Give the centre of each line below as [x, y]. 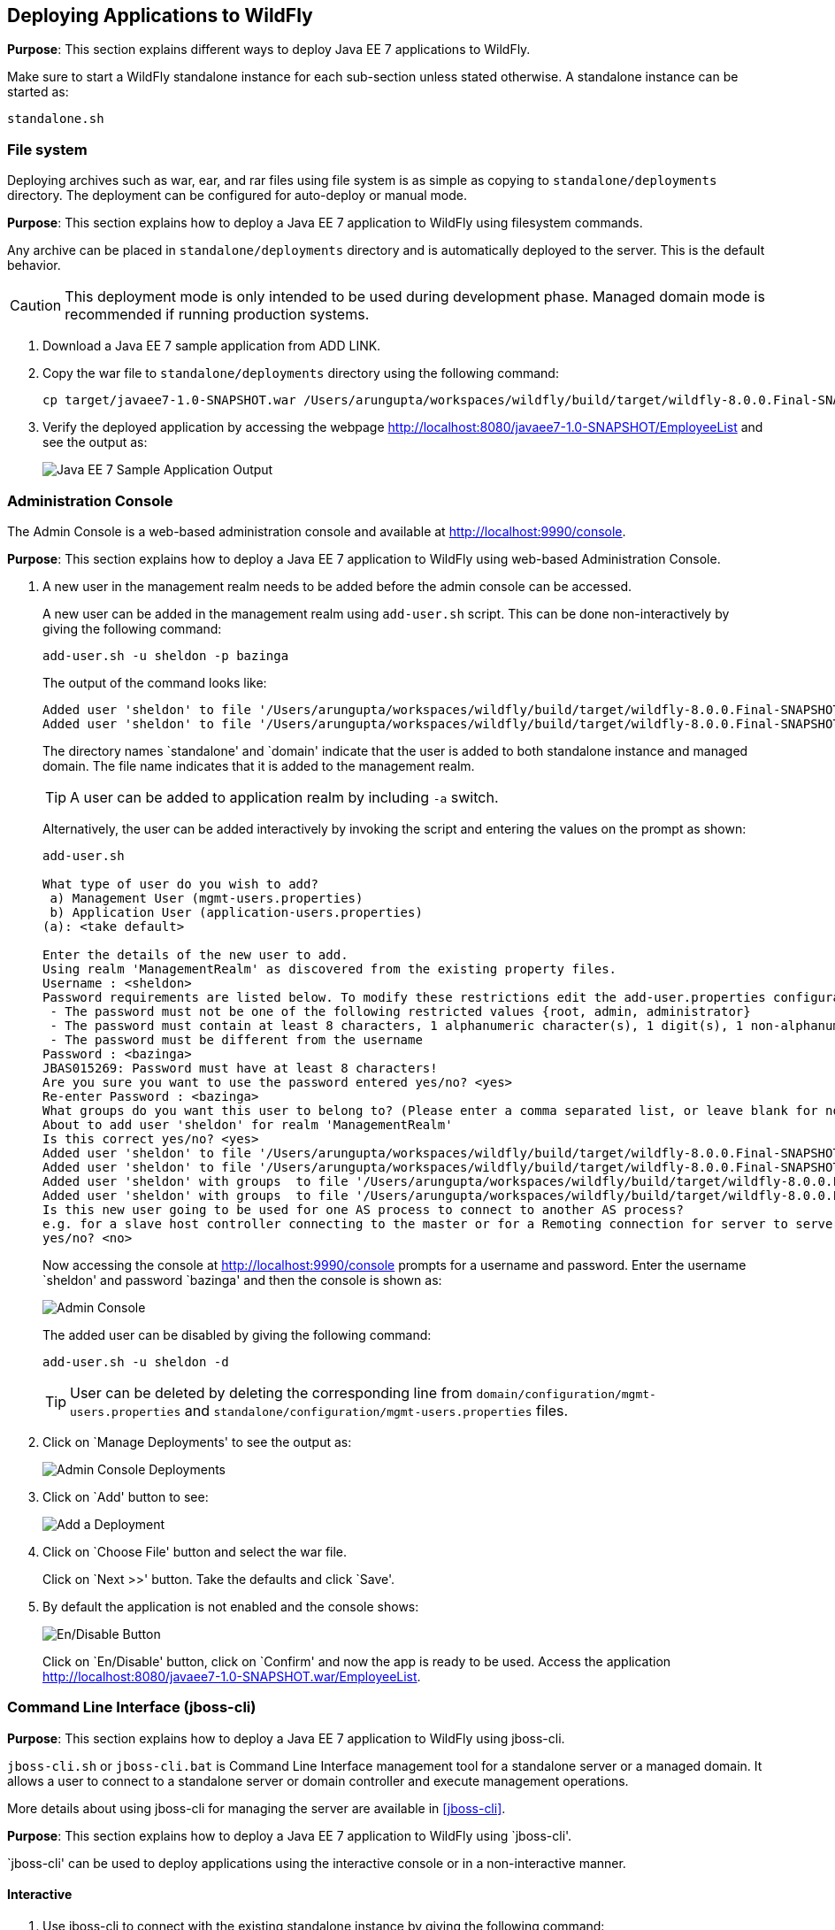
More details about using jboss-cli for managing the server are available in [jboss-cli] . [257, 1808]
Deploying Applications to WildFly [160, 15]
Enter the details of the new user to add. [195, 954]
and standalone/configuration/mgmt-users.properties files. [376, 1410]
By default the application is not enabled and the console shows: [231, 1606]
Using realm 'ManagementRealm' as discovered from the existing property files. [330, 969]
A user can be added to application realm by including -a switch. [284, 797]
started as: [38, 92]
